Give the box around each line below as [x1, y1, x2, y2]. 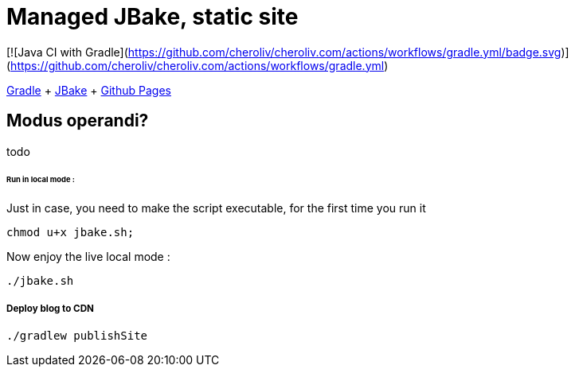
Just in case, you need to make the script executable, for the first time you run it [6, 201, 426, 216]
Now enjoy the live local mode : [6, 250, 170, 264]
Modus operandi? [6, 111, 149, 131]
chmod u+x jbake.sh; [6, 226, 135, 239]
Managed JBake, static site [6, 3, 299, 30]
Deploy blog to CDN [6, 302, 94, 314]
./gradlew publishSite [6, 329, 148, 343]
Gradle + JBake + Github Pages [6, 83, 171, 97]
